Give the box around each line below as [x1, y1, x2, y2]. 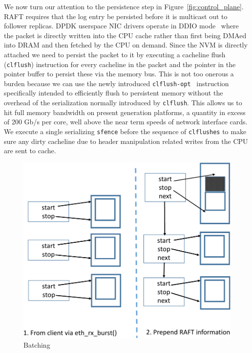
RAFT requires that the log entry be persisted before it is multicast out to [4, 11, 228, 21]
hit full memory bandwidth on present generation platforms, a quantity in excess [4, 107, 246, 117]
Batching [23, 340, 50, 350]
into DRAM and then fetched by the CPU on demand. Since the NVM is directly [4, 40, 248, 50]
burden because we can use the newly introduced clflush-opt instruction [4, 78, 229, 88]
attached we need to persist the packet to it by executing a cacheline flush [4, 49, 226, 59]
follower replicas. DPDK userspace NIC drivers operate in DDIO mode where [4, 21, 239, 31]
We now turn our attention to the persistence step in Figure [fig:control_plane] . [4, 1, 244, 11]
